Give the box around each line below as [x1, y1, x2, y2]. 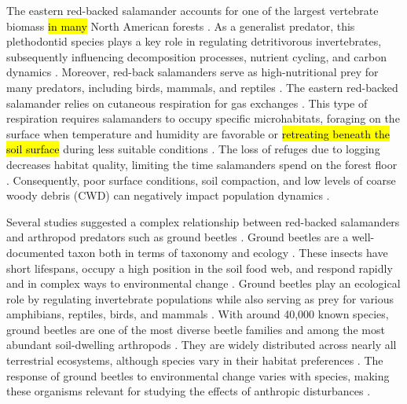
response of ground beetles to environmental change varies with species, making [6, 367, 390, 384]
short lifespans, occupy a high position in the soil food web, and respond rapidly [6, 259, 393, 276]
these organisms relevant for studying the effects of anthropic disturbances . [6, 383, 371, 399]
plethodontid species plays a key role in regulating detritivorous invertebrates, [6, 33, 382, 50]
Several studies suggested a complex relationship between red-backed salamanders [6, 213, 400, 230]
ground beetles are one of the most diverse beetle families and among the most [6, 321, 385, 337]
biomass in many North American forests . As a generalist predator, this [6, 17, 355, 34]
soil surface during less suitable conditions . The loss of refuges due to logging [6, 141, 380, 157]
